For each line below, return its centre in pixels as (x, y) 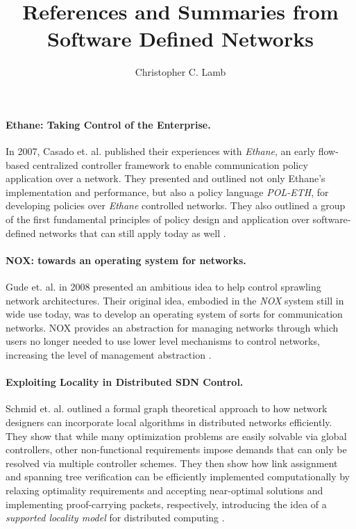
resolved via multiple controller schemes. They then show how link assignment (172, 463)
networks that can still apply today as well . (133, 233)
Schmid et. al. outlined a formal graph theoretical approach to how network (167, 408)
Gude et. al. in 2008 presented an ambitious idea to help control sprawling (163, 287)
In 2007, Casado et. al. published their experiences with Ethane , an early (161, 151)
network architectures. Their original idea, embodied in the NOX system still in (175, 300)
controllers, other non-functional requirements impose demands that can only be (176, 449)
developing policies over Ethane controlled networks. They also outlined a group (176, 205)
